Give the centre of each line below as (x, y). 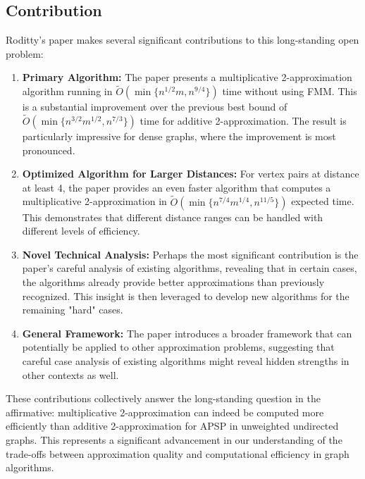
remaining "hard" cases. (73, 310)
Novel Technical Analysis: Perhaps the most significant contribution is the (190, 254)
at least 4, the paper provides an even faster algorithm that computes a (177, 187)
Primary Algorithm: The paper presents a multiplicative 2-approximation (187, 77)
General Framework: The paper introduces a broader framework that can (187, 333)
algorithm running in (67, 91)
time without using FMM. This (290, 91)
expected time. (323, 201)
